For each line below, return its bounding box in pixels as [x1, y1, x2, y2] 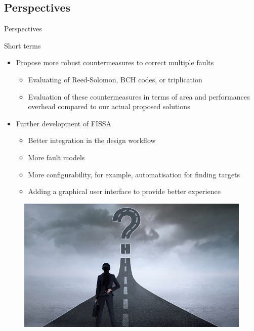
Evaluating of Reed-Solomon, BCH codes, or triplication [28, 74, 202, 84]
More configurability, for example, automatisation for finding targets [28, 169, 240, 179]
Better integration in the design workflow [28, 135, 156, 146]
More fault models [28, 152, 85, 162]
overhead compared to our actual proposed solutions [28, 101, 190, 112]
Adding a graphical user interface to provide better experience [28, 186, 221, 197]
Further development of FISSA [16, 118, 112, 128]
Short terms [4, 40, 41, 51]
